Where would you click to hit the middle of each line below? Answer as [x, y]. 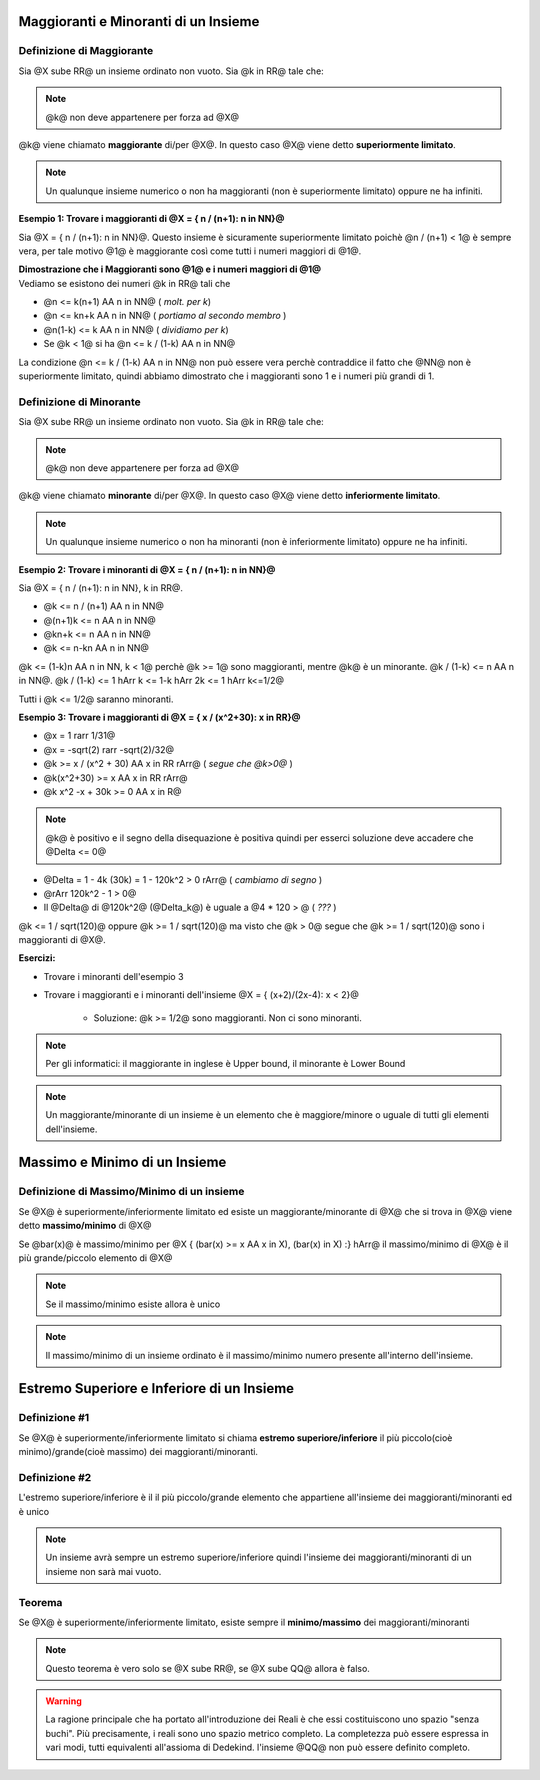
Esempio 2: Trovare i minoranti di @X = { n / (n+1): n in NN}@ [147, 569]
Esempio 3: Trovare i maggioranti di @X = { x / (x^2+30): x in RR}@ [159, 717]
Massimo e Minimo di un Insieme [122, 1162]
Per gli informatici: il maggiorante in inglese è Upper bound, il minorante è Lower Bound [225, 1064]
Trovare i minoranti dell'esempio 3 [113, 976]
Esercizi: [37, 958]
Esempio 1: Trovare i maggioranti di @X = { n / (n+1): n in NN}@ [151, 219]
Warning [63, 1701]
